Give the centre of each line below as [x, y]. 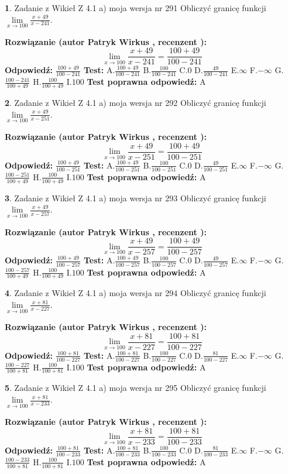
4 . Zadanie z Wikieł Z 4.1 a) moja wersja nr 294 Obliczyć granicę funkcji [136, 293]
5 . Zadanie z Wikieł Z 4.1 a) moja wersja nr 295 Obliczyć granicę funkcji [136, 388]
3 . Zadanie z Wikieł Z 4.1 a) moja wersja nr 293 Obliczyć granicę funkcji [136, 197]
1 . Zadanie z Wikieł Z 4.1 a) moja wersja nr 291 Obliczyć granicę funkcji [136, 8]
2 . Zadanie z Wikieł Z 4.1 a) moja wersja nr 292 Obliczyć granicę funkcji [136, 103]
